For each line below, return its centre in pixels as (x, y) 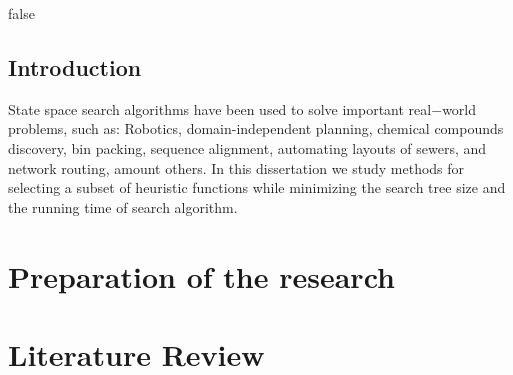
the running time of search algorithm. (123, 206)
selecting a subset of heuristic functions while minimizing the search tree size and (257, 187)
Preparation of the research (201, 275)
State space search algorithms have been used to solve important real (220, 108)
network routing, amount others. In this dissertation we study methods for (236, 167)
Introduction (75, 66)
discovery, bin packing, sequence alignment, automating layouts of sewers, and (247, 147)
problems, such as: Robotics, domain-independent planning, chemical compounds (256, 128)
